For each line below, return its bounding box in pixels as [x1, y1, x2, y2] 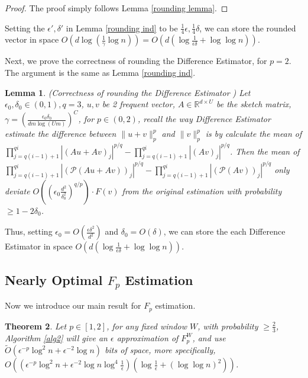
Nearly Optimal [5, 270, 103, 289]
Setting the [5, 21, 45, 34]
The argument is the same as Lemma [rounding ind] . [5, 66, 196, 79]
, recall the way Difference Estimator [137, 113, 271, 125]
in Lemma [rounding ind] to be [66, 21, 178, 34]
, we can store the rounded [199, 21, 296, 34]
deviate [5, 184, 30, 197]
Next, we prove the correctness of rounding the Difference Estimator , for [5, 55, 267, 67]
